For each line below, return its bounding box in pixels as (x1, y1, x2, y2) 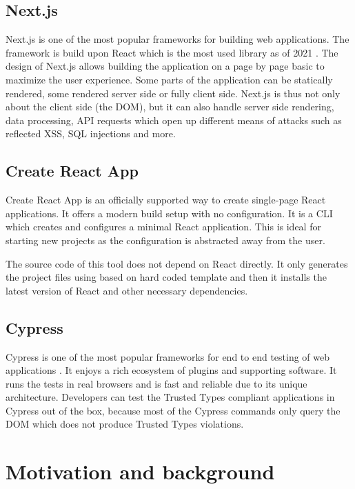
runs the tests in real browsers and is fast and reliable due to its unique (6, 376, 307, 390)
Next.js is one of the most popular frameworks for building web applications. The (6, 32, 349, 46)
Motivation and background (6, 457, 275, 486)
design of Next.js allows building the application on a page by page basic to (6, 59, 325, 73)
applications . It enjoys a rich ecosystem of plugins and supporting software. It (6, 363, 337, 377)
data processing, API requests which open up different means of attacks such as (6, 112, 342, 127)
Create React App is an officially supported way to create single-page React (6, 192, 326, 207)
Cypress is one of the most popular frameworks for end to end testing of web (6, 349, 330, 363)
